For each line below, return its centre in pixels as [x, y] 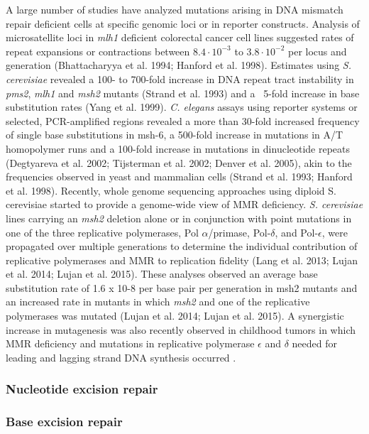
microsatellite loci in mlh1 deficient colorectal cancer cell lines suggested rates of [180, 37]
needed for [315, 343]
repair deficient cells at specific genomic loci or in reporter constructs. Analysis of [183, 23]
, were [335, 232]
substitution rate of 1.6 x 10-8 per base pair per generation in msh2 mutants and [182, 287]
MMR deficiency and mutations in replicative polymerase [130, 343]
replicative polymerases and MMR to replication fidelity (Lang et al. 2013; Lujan [182, 260]
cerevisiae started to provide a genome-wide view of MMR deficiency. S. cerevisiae [184, 204]
